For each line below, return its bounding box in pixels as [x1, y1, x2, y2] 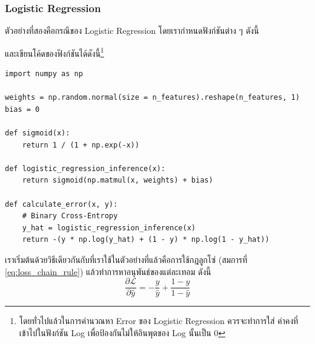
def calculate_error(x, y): [5, 200, 118, 209]
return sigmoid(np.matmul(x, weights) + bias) [22, 176, 213, 185]
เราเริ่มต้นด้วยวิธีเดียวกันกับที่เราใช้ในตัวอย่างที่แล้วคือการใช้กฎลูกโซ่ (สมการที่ [5, 253, 248, 265]
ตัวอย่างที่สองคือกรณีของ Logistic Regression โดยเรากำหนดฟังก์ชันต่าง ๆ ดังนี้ [5, 24, 259, 37]
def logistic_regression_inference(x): [5, 164, 165, 173]
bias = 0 [5, 105, 40, 114]
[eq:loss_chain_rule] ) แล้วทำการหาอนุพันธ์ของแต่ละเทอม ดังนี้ [5, 265, 211, 277]
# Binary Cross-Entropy [22, 212, 118, 221]
